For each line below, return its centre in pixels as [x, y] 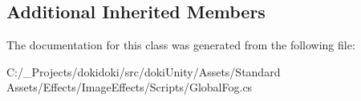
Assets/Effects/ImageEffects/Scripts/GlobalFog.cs [130, 87]
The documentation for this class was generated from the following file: [181, 45]
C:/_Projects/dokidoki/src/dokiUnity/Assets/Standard [144, 71]
